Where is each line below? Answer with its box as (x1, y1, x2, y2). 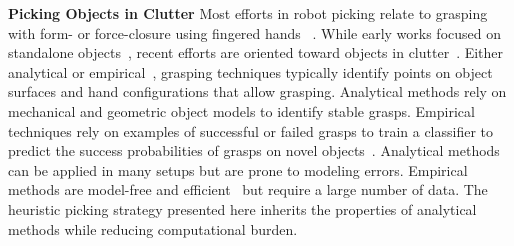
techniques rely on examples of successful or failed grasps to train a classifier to (8, 120, 494, 141)
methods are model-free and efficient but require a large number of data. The (8, 179, 488, 200)
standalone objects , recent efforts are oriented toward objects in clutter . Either (8, 42, 504, 63)
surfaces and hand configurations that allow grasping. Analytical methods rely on (8, 81, 507, 102)
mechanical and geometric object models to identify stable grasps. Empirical (8, 100, 475, 121)
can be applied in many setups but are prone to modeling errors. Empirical (8, 159, 468, 180)
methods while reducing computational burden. (8, 218, 298, 239)
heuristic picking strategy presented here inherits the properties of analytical (8, 198, 477, 219)
